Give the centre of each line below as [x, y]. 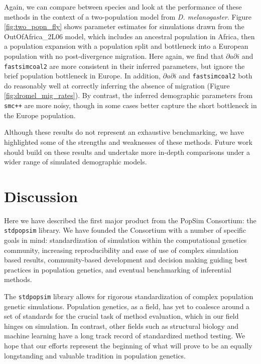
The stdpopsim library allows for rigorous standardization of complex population [129, 296]
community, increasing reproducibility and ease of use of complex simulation [121, 250]
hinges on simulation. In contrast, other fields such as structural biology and [121, 326]
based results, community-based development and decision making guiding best [126, 260]
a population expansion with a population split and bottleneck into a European [126, 46]
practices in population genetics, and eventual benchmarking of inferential [118, 269]
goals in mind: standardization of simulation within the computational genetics [125, 240]
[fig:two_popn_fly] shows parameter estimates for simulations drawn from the [124, 26]
